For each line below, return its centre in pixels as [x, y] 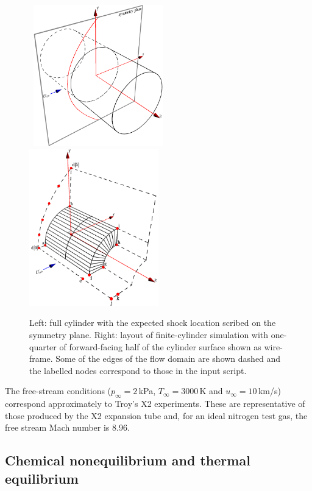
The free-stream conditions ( [58, 391]
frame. [41, 359]
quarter [43, 346]
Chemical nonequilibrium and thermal [128, 460]
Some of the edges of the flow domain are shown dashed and [168, 359]
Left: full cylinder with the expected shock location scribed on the [153, 323]
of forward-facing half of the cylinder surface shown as [160, 346]
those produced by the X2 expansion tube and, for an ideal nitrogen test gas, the [156, 415]
